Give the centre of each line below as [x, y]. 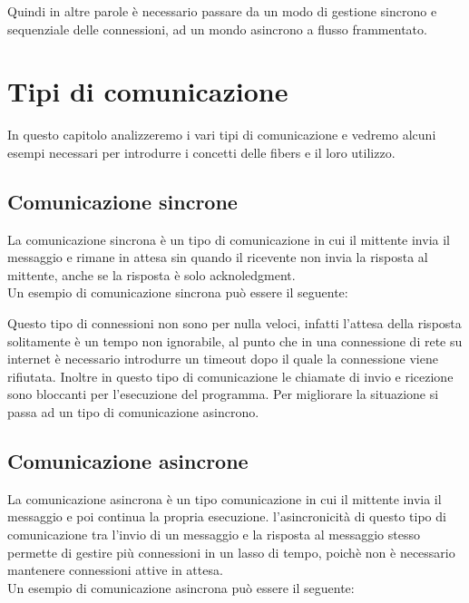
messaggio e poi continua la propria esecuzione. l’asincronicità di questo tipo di [227, 516]
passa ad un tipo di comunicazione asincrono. [133, 412]
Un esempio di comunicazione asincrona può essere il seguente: [181, 587]
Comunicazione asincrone [128, 461]
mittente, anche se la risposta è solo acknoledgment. [151, 274]
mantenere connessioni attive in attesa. [115, 570]
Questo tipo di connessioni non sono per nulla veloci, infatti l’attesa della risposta [234, 323]
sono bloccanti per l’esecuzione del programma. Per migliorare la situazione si [223, 394]
